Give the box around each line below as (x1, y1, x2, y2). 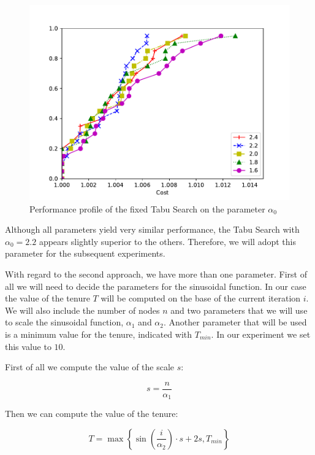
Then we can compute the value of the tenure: (5, 407, 178, 420)
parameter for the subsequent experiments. (5, 247, 165, 260)
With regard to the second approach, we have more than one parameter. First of (5, 267, 307, 280)
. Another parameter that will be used (164, 316, 307, 329)
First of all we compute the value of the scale (5, 360, 175, 373)
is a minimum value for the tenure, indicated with (5, 327, 192, 340)
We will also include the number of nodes (5, 303, 160, 316)
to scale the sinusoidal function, (5, 316, 124, 329)
